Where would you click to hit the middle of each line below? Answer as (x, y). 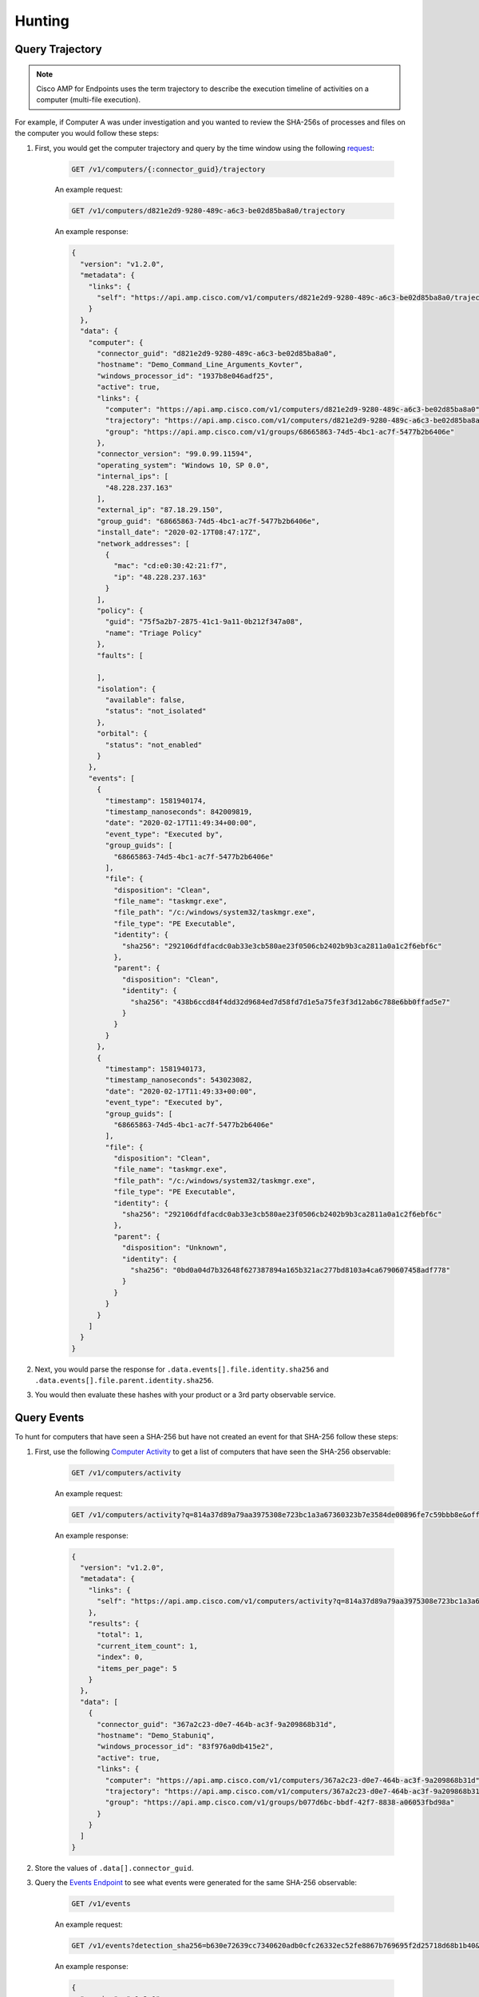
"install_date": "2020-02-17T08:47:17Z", (179, 532)
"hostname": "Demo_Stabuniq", (156, 1735)
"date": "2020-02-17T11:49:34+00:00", (181, 823)
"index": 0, (120, 1657)
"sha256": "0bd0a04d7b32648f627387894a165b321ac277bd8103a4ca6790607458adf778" (291, 1270)
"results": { (114, 1624)
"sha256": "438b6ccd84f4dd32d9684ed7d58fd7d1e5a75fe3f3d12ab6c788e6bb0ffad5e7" (291, 1002)
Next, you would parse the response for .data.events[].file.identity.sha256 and (182, 1369)
